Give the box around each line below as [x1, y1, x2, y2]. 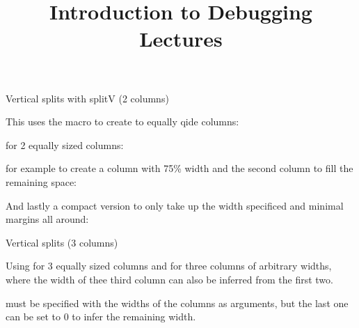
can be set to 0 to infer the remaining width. [6, 309, 196, 324]
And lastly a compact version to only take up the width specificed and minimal [6, 198, 344, 212]
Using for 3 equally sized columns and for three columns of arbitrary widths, [6, 258, 332, 273]
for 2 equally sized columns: [6, 137, 124, 152]
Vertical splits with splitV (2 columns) [6, 91, 169, 105]
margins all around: [6, 212, 89, 226]
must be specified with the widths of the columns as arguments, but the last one [6, 295, 349, 310]
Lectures [139, 24, 223, 53]
